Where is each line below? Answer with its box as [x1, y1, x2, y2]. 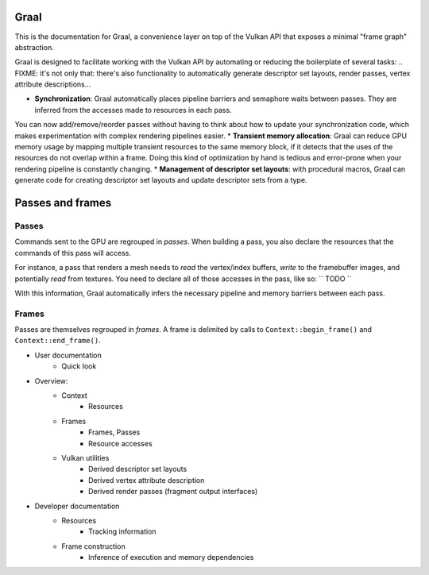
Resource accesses [88, 438, 153, 448]
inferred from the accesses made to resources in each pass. [34, 105, 232, 114]
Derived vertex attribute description [88, 475, 205, 484]
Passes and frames [14, 196, 112, 210]
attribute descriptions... [14, 79, 91, 89]
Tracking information [88, 527, 157, 536]
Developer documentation [34, 501, 120, 511]
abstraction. [14, 42, 55, 52]
